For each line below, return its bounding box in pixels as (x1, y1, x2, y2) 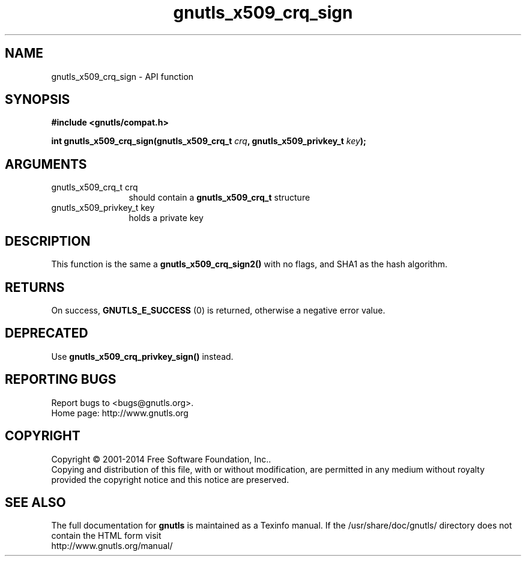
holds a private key (128, 213, 204, 223)
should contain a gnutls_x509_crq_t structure (128, 192, 310, 203)
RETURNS (5, 279, 65, 295)
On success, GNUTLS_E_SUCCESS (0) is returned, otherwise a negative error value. (51, 305, 385, 315)
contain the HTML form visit (51, 530, 162, 541)
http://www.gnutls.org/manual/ (51, 541, 173, 551)
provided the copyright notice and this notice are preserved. (51, 474, 289, 485)
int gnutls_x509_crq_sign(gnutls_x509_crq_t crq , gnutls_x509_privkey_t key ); (51, 136, 366, 147)
